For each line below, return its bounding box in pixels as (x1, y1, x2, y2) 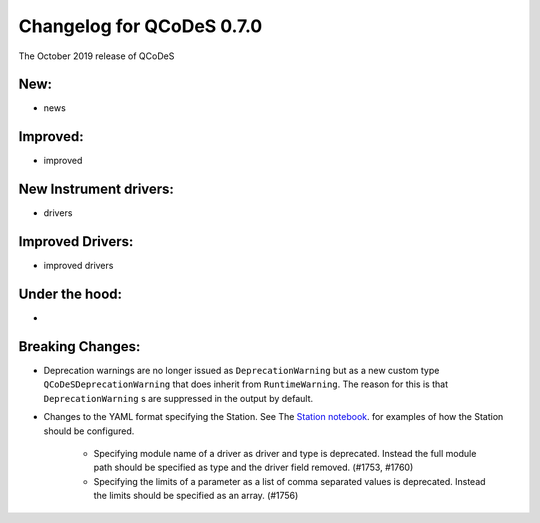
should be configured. (43, 425, 135, 437)
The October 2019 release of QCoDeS (18, 50, 175, 62)
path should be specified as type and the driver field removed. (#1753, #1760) (93, 461, 414, 474)
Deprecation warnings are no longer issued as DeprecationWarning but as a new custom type (43, 364, 440, 376)
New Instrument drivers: (18, 181, 175, 198)
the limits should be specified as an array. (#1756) (93, 490, 299, 502)
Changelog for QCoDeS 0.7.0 (18, 15, 263, 37)
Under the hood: (18, 285, 123, 302)
